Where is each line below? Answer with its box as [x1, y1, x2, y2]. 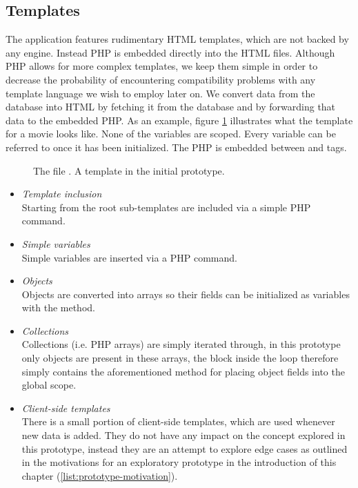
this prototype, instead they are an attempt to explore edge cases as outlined [21, 441, 348, 456]
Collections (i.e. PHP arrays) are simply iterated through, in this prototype [21, 337, 341, 351]
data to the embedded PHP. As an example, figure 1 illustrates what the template [6, 113, 353, 127]
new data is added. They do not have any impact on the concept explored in [21, 428, 346, 442]
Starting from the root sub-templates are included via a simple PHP [21, 199, 311, 214]
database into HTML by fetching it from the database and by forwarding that [6, 99, 336, 114]
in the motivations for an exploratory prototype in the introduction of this [21, 455, 337, 469]
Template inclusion [21, 186, 102, 201]
